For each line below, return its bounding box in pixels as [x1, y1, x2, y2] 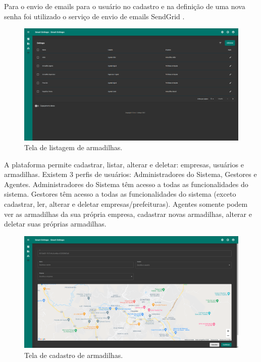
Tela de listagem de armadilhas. [24, 142, 123, 153]
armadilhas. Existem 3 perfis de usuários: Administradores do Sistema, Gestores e [4, 169, 257, 179]
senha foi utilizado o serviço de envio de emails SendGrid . [4, 11, 185, 21]
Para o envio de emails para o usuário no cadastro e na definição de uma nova [4, 1, 245, 11]
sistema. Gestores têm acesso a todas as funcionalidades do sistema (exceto [4, 189, 236, 199]
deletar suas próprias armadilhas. [4, 218, 107, 229]
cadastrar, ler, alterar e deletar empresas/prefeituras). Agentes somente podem [4, 199, 248, 209]
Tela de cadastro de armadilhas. [24, 349, 123, 360]
